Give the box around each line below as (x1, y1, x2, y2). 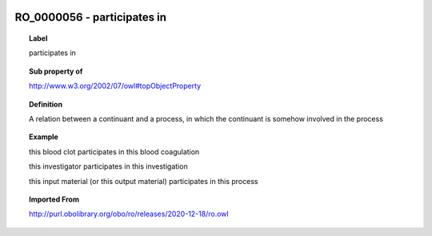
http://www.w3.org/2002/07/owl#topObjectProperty (29, 81, 202, 91)
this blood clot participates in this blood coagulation (29, 146, 200, 156)
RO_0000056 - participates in (14, 10, 167, 24)
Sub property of (29, 66, 83, 76)
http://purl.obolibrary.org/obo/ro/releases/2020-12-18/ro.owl (29, 209, 229, 219)
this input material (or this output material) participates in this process (29, 176, 258, 186)
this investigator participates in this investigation (29, 162, 188, 171)
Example (29, 132, 59, 142)
